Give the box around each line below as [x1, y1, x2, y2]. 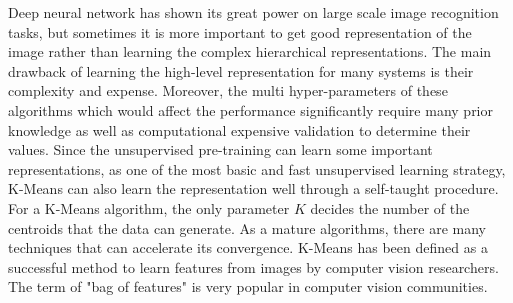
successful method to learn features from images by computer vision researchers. [8, 256, 499, 277]
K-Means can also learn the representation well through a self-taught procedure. [8, 178, 499, 199]
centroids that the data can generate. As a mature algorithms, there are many [8, 217, 486, 238]
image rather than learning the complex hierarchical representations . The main [8, 41, 492, 62]
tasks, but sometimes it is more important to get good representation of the [8, 21, 472, 42]
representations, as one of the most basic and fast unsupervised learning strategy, [8, 158, 506, 179]
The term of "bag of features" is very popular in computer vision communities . [8, 276, 488, 297]
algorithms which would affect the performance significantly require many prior [8, 99, 493, 120]
